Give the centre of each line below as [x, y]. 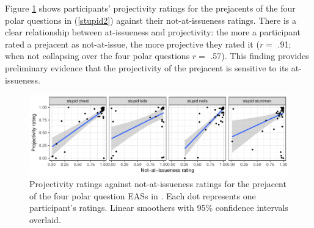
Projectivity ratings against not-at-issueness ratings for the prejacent [158, 184]
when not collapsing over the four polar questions [97, 56]
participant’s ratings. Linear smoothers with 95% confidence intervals [159, 208]
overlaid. [45, 220]
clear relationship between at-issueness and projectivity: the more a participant [153, 32]
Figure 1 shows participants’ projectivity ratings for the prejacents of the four [150, 8]
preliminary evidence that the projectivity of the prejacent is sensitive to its [147, 67]
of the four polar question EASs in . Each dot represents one [143, 195]
